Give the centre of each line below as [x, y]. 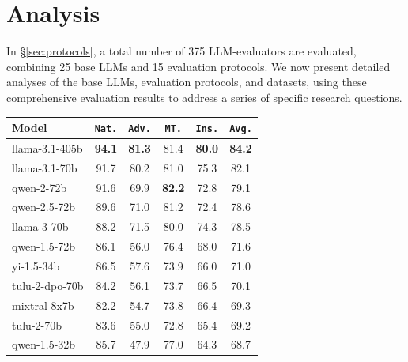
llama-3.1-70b [45, 167]
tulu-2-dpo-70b [48, 285]
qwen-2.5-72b [44, 207]
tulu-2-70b [37, 324]
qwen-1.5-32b [44, 344]
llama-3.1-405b [47, 147]
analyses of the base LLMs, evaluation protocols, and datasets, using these [187, 82]
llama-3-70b [40, 226]
